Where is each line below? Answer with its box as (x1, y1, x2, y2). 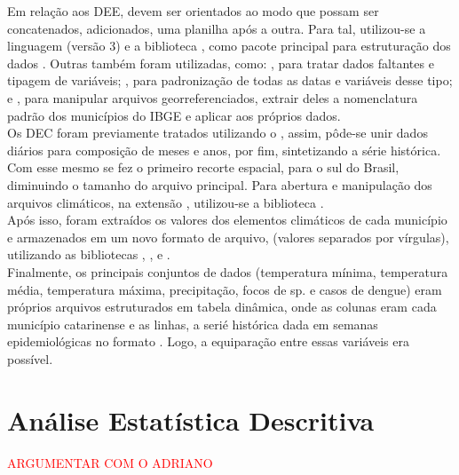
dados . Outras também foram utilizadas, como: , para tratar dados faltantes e (7, 53, 434, 72)
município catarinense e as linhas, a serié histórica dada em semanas (7, 314, 378, 333)
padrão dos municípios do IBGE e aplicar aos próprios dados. (7, 106, 341, 124)
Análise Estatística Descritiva (7, 401, 375, 438)
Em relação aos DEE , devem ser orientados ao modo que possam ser (7, 2, 379, 20)
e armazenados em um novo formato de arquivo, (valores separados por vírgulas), (7, 227, 449, 246)
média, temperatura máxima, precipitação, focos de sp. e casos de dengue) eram (7, 280, 442, 298)
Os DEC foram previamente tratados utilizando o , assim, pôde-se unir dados (7, 123, 428, 142)
